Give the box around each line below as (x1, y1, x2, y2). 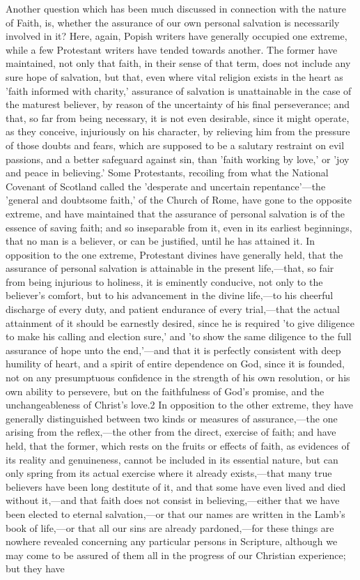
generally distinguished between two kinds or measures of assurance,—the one (6, 411, 338, 425)
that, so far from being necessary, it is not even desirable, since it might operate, (6, 110, 350, 125)
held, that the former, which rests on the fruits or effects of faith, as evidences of (6, 438, 350, 452)
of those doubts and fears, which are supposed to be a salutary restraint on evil (6, 137, 345, 152)
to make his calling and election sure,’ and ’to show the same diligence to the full (6, 329, 352, 344)
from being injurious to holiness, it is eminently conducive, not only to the (6, 274, 323, 289)
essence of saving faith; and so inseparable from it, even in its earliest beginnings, (6, 220, 352, 234)
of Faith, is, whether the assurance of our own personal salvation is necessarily (6, 15, 340, 29)
